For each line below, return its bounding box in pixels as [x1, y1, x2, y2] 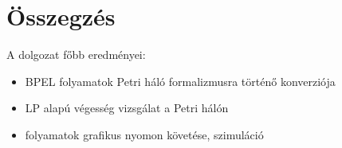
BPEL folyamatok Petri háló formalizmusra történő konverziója [25, 72, 336, 89]
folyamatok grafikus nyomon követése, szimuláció [25, 126, 264, 142]
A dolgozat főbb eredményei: [6, 46, 146, 63]
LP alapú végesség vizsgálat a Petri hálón [25, 99, 229, 116]
